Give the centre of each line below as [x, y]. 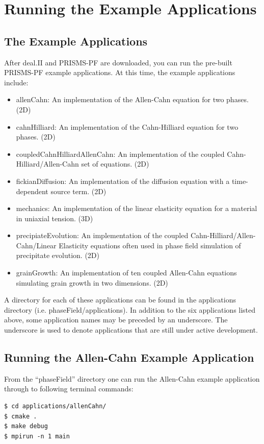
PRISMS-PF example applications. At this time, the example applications [120, 72]
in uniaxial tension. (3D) [55, 218]
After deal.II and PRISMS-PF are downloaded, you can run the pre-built [118, 62]
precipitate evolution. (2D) [58, 255]
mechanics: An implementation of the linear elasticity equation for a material [137, 208]
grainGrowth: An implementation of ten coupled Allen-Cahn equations [126, 273]
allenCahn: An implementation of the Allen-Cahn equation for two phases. [132, 99]
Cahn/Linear [36, 245]
